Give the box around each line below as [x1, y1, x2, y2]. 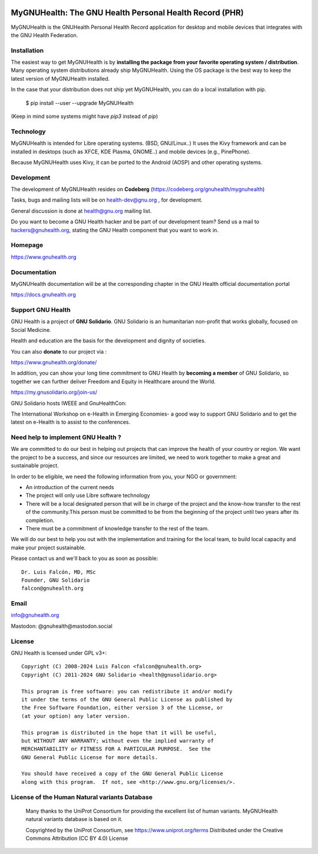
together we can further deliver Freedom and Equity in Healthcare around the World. [11, 378, 216, 385]
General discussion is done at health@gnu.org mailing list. [11, 207, 152, 215]
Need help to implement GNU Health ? [11, 433, 122, 441]
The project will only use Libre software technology [25, 492, 150, 499]
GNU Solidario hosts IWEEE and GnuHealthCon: [11, 400, 127, 407]
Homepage [11, 241, 44, 249]
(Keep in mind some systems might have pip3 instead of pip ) [11, 113, 158, 120]
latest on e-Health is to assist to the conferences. [11, 418, 131, 426]
